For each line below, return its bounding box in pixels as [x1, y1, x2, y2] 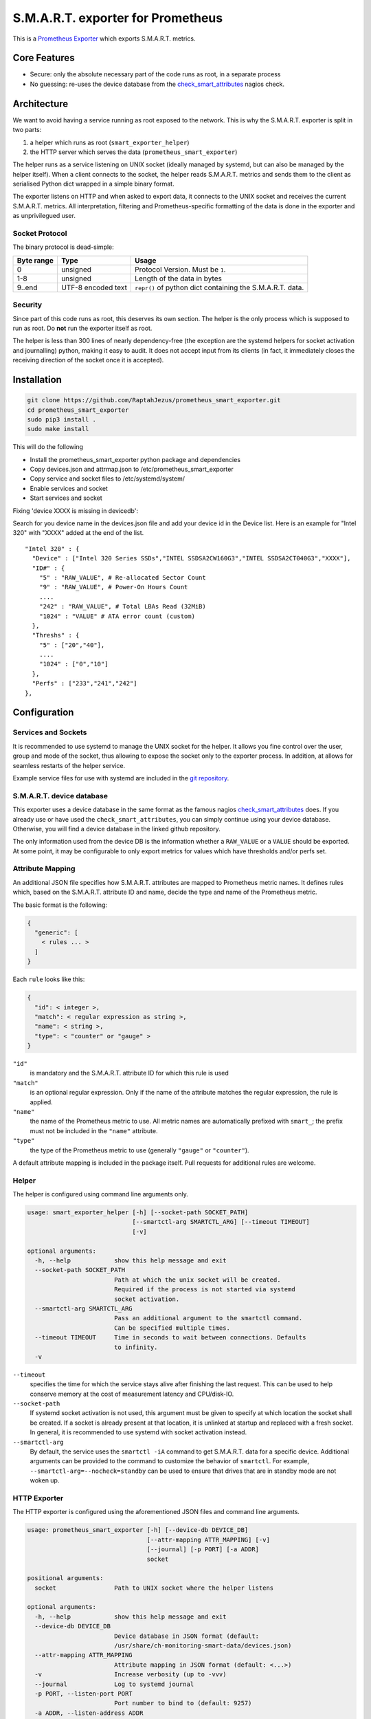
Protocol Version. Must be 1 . [135, 265, 226, 274]
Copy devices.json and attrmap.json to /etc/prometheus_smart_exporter [30, 465, 234, 474]
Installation [12, 373, 62, 385]
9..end [16, 283, 38, 292]
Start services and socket [30, 494, 102, 502]
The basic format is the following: [12, 901, 108, 909]
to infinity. [113, 1343, 158, 1351]
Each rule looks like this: [12, 975, 85, 983]
